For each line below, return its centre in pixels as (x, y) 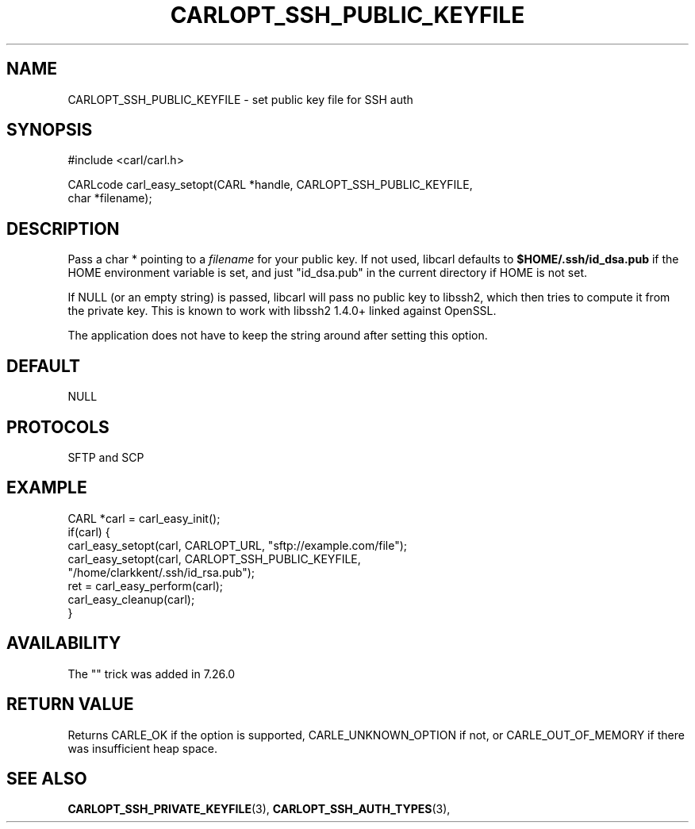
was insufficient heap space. (143, 748)
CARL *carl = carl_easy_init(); (144, 518)
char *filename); (110, 198)
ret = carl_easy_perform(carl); (146, 585)
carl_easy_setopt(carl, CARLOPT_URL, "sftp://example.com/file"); (237, 545)
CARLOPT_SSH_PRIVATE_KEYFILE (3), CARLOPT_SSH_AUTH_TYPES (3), (259, 809)
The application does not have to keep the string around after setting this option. (278, 336)
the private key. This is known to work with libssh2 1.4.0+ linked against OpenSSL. (282, 311)
